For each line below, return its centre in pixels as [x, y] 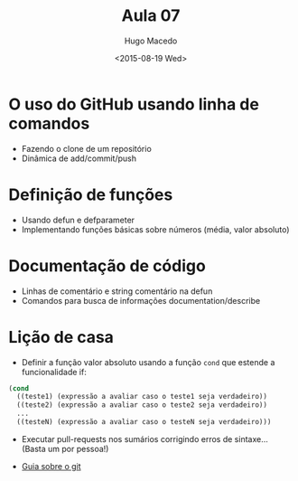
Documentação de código [107, 265]
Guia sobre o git [51, 466]
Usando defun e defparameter [78, 220]
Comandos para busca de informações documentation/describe [141, 300]
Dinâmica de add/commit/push [79, 158]
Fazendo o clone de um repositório [87, 148]
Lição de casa [61, 337]
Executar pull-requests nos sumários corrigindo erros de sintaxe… [144, 439]
